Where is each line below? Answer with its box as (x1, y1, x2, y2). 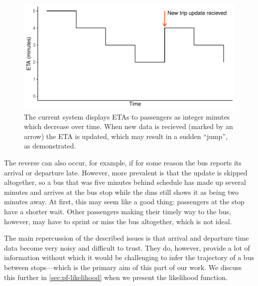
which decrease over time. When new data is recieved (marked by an (24, 121, 233, 132)
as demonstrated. (24, 141, 76, 151)
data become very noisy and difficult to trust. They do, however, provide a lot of (4, 242, 250, 253)
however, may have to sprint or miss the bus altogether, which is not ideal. (4, 216, 232, 226)
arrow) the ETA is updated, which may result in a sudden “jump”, (24, 131, 228, 141)
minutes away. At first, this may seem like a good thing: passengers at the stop (4, 196, 245, 207)
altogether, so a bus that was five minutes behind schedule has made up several (4, 177, 246, 187)
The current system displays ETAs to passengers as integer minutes (24, 111, 230, 122)
